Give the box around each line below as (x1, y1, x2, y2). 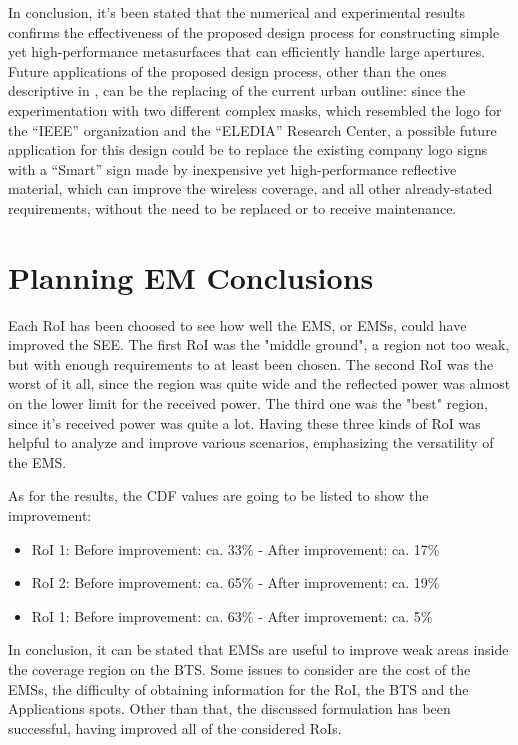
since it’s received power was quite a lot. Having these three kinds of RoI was (8, 412, 481, 433)
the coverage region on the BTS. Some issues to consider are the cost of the (8, 658, 471, 679)
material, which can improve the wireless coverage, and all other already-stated (8, 178, 493, 199)
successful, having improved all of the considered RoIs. (8, 717, 342, 738)
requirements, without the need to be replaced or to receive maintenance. (8, 197, 457, 218)
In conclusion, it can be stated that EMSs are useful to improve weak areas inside (8, 639, 509, 660)
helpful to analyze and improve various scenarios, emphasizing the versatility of (8, 432, 494, 453)
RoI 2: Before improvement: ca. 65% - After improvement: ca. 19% (31, 572, 440, 593)
